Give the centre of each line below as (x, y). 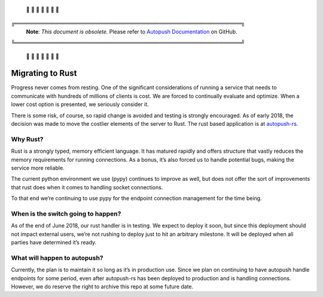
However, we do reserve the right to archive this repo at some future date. (102, 286)
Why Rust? (27, 139)
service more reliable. (38, 168)
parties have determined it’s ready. (54, 243)
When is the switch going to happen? (66, 214)
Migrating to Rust (44, 73)
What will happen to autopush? (57, 257)
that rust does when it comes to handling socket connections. (87, 187)
